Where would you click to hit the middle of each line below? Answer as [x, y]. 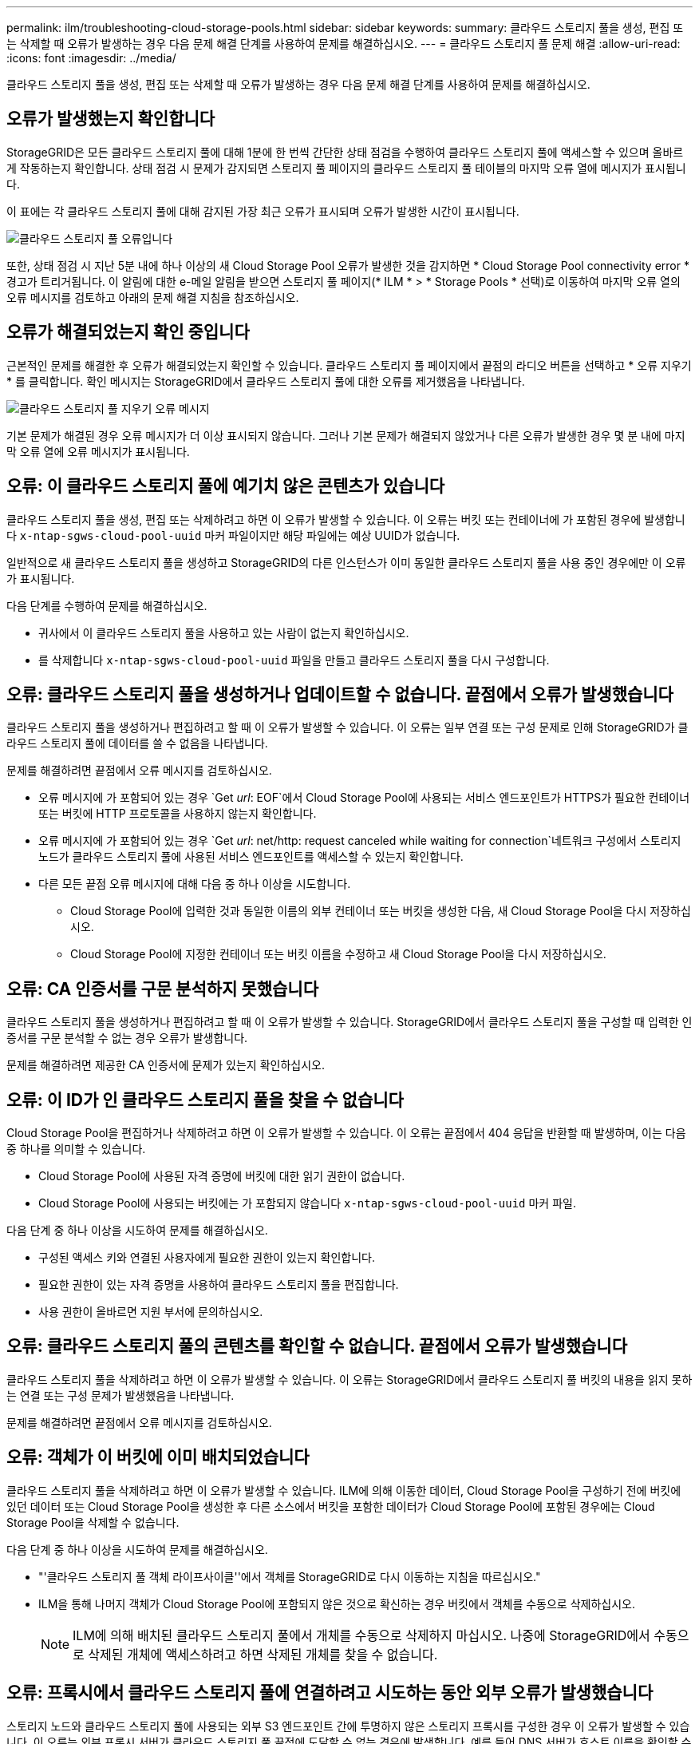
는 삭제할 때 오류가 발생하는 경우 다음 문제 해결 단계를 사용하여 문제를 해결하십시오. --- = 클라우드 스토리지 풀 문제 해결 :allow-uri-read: [344, 44]
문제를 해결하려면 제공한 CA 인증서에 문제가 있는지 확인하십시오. [166, 1065]
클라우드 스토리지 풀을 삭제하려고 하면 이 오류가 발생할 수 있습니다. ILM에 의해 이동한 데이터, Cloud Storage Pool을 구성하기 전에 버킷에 [344, 1490]
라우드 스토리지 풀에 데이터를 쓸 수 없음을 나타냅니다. [137, 743]
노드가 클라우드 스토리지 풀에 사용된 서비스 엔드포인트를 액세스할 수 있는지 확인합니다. [251, 857]
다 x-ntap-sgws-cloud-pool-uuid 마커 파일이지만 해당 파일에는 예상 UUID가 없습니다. [233, 535]
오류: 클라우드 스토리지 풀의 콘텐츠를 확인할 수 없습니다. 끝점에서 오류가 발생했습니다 [317, 1346]
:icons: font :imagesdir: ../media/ [91, 58]
